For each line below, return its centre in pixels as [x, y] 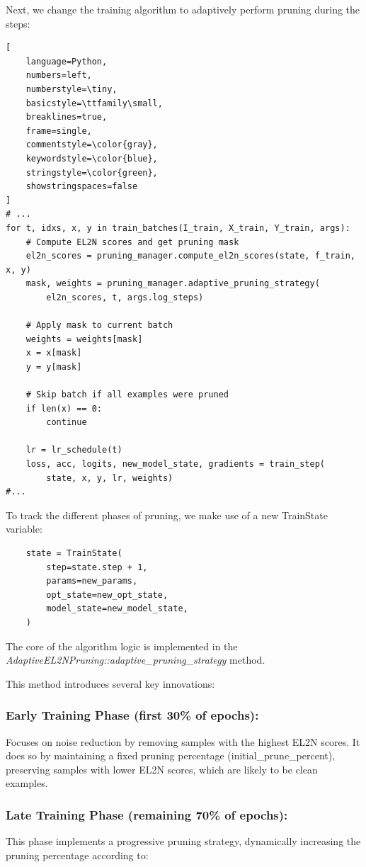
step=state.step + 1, [97, 567]
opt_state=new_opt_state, [107, 595]
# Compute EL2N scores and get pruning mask [132, 242]
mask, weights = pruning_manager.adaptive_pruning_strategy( [173, 284]
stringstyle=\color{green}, [92, 172]
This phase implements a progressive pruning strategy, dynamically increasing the [183, 841]
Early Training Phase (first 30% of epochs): [132, 715]
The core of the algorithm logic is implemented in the [122, 646]
